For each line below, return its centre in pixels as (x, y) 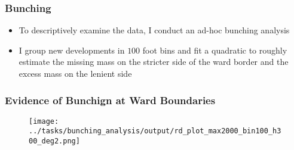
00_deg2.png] (54, 141)
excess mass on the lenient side (75, 73)
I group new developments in (72, 50)
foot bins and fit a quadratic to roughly (215, 50)
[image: (44, 121)
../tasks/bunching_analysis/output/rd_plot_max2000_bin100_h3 (155, 131)
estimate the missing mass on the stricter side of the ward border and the (154, 62)
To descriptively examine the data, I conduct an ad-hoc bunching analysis (154, 30)
